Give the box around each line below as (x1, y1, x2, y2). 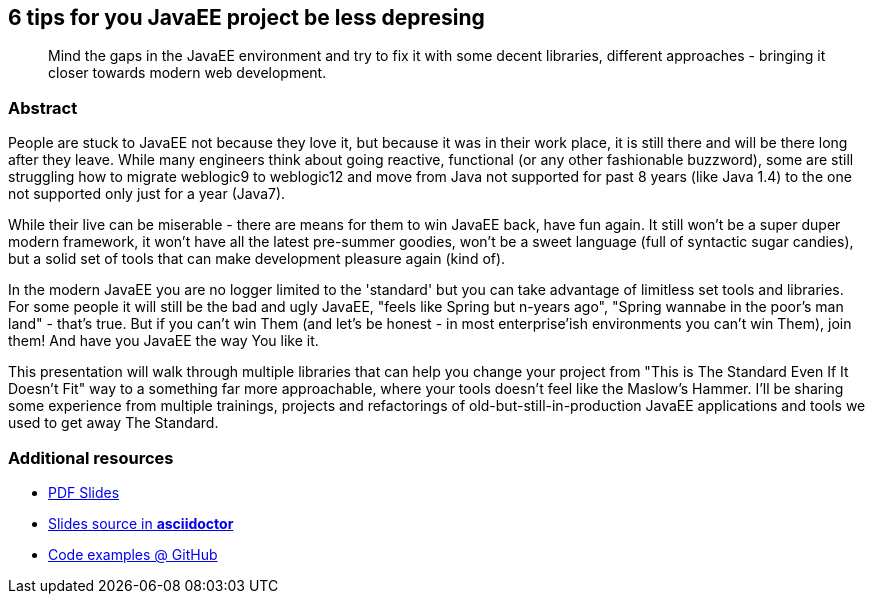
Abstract (8, 97, 78, 118)
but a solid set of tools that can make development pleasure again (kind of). (8, 250, 506, 268)
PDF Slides (48, 483, 120, 501)
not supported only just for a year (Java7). (8, 185, 286, 203)
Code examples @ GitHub (48, 545, 218, 563)
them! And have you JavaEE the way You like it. (8, 332, 319, 350)
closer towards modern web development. (48, 64, 327, 82)
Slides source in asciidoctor (48, 514, 234, 532)
